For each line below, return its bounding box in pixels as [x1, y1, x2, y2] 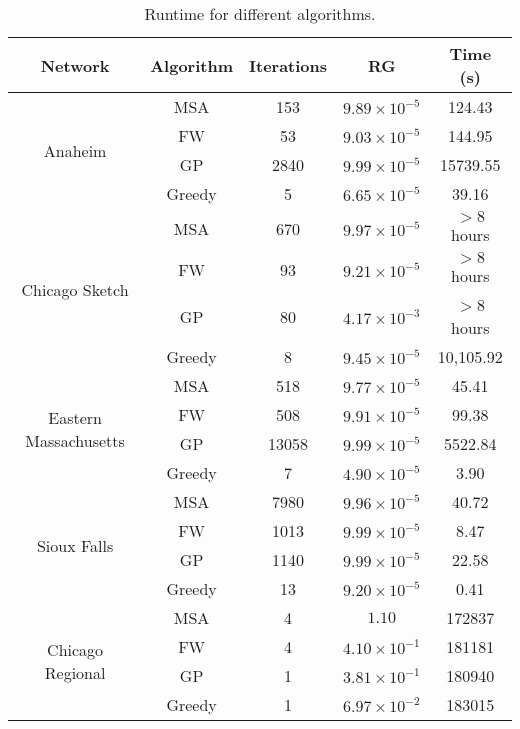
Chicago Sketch [21, 278, 129, 301]
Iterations [249, 53, 328, 77]
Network [40, 53, 110, 77]
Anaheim [43, 138, 107, 162]
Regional [44, 661, 106, 684]
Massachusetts [25, 429, 125, 452]
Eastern [48, 406, 102, 429]
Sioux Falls [36, 533, 114, 557]
